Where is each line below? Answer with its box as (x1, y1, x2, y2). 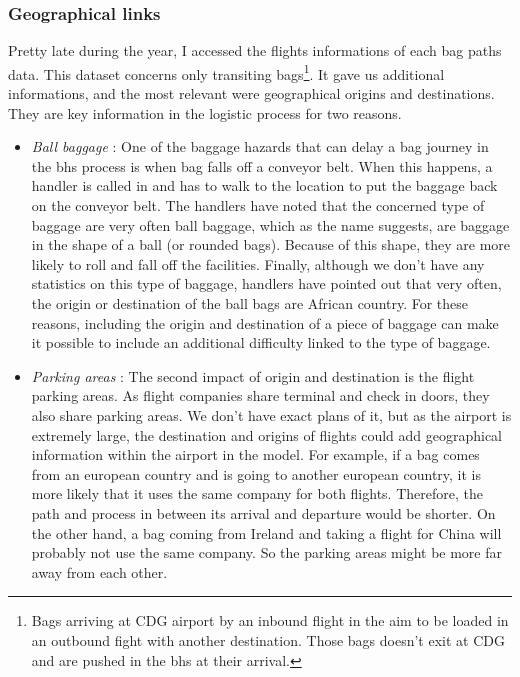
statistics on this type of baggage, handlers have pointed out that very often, (31, 273, 502, 294)
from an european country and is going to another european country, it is (31, 463, 482, 484)
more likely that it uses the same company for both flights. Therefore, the (31, 483, 483, 504)
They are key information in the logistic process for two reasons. (8, 102, 402, 123)
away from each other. (31, 561, 168, 582)
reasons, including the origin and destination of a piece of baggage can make (31, 312, 499, 333)
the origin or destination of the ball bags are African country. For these (31, 293, 469, 313)
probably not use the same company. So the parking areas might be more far (31, 542, 502, 563)
